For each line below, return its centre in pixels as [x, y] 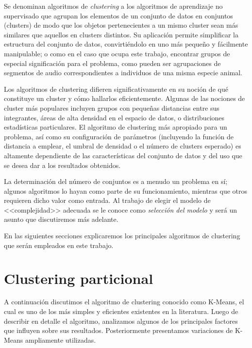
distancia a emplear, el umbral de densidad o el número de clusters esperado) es [123, 146]
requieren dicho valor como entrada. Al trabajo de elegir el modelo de [107, 200]
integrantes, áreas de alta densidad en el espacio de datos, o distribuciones [114, 117]
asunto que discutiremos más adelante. [61, 219]
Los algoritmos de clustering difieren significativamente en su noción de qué [116, 89]
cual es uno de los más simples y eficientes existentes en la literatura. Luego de [121, 311]
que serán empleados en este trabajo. [59, 245]
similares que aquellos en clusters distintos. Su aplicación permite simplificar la [121, 34]
